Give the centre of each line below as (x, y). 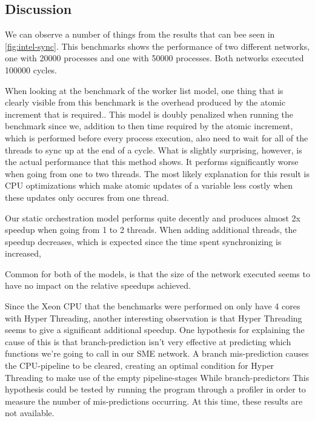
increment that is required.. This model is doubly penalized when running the (149, 114)
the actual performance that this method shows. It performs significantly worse (152, 162)
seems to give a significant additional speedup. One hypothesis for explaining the (155, 330)
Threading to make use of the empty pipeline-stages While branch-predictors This (157, 377)
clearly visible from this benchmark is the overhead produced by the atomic (145, 102)
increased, (23, 253)
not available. (30, 413)
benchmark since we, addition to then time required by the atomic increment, (149, 126)
